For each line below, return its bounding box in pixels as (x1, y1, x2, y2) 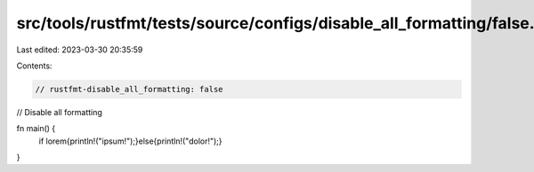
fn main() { (16, 123, 56, 134)
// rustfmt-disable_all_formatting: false (35, 84, 223, 94)
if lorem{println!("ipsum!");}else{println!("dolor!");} (38, 136, 222, 146)
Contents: (16, 60, 53, 71)
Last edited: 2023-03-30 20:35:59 (16, 44, 143, 55)
